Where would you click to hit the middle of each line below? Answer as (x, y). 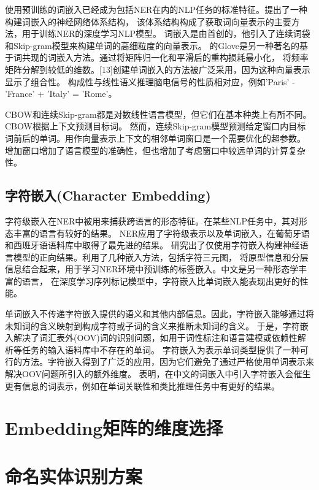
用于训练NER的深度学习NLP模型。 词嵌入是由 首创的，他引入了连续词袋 (166, 33)
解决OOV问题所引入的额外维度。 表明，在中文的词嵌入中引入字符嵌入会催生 (158, 374)
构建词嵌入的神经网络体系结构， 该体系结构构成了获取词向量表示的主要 (148, 21)
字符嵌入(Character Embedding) (108, 195)
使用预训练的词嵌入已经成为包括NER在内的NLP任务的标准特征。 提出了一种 (156, 9)
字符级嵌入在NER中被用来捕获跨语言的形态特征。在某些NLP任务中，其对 (152, 220)
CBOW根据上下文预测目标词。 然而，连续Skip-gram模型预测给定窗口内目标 (156, 126)
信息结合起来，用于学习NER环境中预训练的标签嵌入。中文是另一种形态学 (152, 269)
